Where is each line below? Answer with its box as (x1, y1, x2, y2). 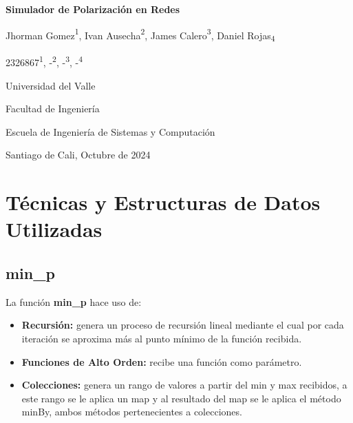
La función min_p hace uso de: (6, 294, 142, 309)
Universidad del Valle (6, 78, 96, 92)
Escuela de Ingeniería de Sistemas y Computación (6, 124, 215, 138)
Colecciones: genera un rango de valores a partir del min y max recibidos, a (21, 378, 347, 392)
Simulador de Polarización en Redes (6, 2, 180, 16)
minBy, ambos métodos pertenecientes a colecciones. (21, 404, 242, 419)
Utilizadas (6, 215, 103, 243)
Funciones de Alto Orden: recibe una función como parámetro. (21, 354, 302, 369)
